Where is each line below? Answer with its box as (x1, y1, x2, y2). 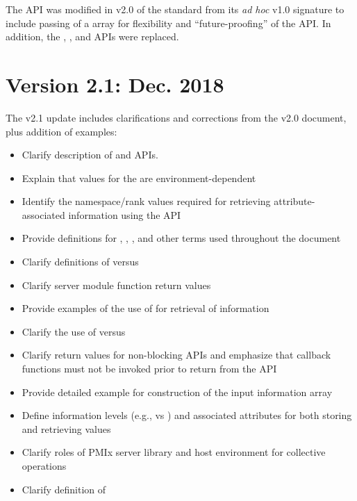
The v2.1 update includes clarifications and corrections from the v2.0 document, (6, 110, 347, 124)
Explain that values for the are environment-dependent (22, 170, 256, 185)
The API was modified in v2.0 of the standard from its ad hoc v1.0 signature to (6, 2, 344, 16)
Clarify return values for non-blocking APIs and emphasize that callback (22, 347, 331, 362)
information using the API (68, 207, 181, 222)
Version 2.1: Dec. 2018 (6, 69, 224, 98)
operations (22, 459, 67, 473)
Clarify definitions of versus (22, 254, 139, 269)
